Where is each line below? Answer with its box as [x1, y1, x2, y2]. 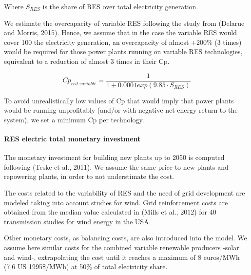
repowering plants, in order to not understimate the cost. [4, 171, 174, 181]
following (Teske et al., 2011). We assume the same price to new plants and [4, 161, 229, 172]
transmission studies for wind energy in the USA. [4, 216, 151, 226]
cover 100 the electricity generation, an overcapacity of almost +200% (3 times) [4, 37, 242, 47]
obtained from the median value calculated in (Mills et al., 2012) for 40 [4, 207, 216, 217]
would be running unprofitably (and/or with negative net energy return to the [4, 105, 238, 115]
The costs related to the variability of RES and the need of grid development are [4, 187, 245, 197]
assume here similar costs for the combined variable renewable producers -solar [4, 242, 239, 252]
